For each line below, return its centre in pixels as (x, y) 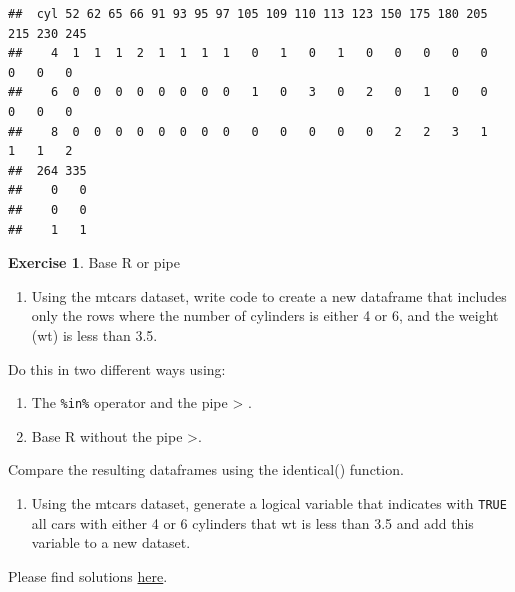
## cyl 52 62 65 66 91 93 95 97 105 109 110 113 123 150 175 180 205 (248, 14)
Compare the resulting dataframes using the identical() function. (206, 469)
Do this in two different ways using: (117, 368)
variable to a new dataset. (111, 542)
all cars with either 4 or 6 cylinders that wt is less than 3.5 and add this (252, 522)
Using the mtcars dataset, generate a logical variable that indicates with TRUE (269, 502)
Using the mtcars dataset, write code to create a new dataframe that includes (269, 295)
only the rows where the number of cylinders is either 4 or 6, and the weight (265, 315)
